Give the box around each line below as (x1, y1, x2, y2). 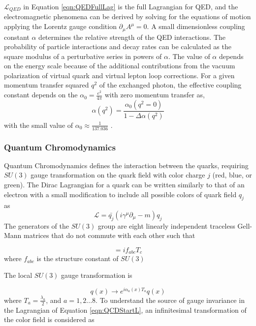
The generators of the (4, 220, 69, 231)
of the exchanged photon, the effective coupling (99, 80, 242, 90)
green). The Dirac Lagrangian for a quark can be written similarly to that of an (4, 179, 245, 189)
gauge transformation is (61, 270, 132, 280)
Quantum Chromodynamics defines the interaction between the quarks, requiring (4, 160, 249, 170)
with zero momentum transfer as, (104, 89, 205, 100)
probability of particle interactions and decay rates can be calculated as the (4, 41, 231, 52)
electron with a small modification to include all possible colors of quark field (4, 189, 237, 199)
